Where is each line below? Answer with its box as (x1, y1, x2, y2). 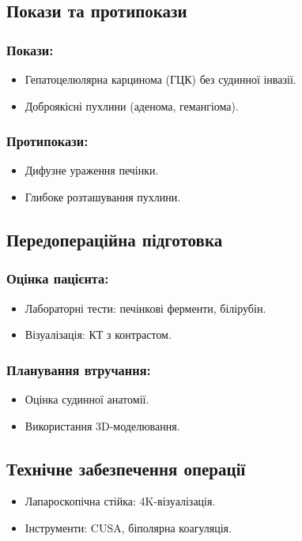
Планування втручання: (6, 359, 151, 379)
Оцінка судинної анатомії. (25, 391, 149, 407)
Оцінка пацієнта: (6, 269, 109, 288)
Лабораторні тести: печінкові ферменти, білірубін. (25, 299, 266, 316)
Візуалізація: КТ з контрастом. (25, 326, 172, 343)
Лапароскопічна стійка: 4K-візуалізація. (25, 493, 216, 509)
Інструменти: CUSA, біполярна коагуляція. (25, 519, 232, 535)
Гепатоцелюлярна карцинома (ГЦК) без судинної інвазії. (25, 71, 296, 87)
